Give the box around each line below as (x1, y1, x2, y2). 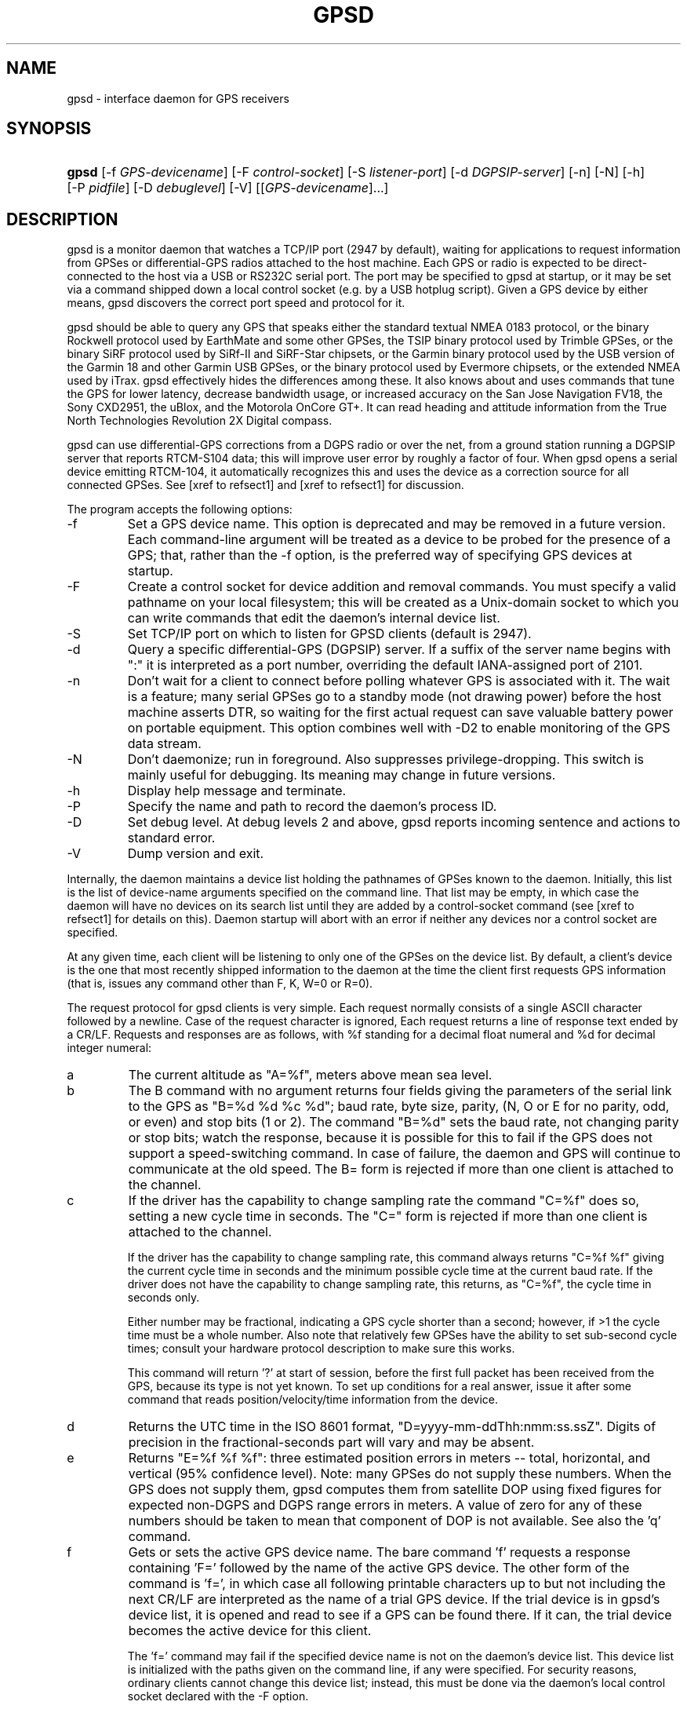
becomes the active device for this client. (128, 1623, 372, 1639)
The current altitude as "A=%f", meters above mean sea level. (128, 1067, 493, 1083)
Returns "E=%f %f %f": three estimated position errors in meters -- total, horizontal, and (128, 1450, 651, 1466)
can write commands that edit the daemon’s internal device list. (127, 610, 500, 626)
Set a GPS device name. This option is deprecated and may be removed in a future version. (127, 516, 666, 532)
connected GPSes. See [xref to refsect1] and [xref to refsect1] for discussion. (67, 478, 464, 492)
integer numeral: (67, 1041, 152, 1055)
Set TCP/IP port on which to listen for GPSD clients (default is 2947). (127, 626, 532, 642)
